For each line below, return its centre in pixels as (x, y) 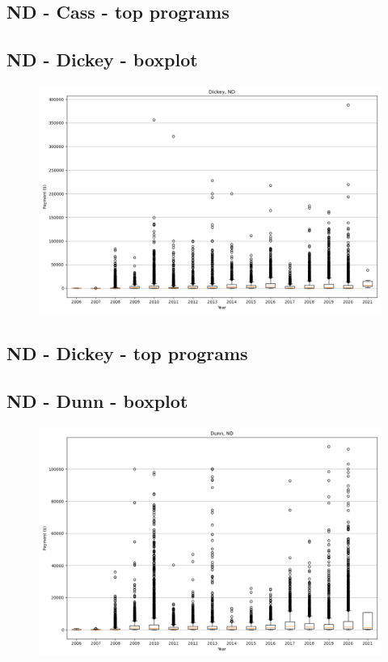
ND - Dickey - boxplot (102, 59)
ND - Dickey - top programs (127, 353)
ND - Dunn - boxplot (97, 401)
